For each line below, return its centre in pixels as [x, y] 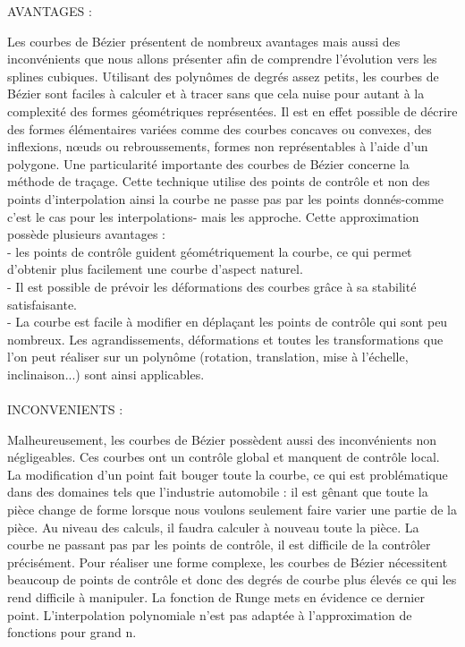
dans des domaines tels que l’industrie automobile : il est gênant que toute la [218, 492]
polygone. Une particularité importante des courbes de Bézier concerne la [208, 163]
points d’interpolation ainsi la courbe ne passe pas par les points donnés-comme [226, 198]
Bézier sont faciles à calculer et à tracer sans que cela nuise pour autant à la [216, 94]
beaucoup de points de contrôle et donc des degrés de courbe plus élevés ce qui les [232, 579]
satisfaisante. [42, 304]
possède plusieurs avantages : [86, 234]
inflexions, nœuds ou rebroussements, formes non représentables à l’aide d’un [218, 146]
